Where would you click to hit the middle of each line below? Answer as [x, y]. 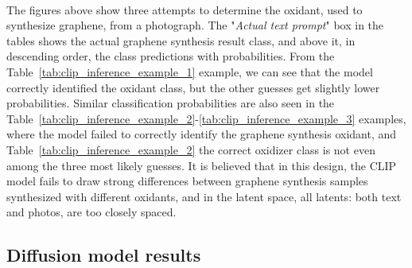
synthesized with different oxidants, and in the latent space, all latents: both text [204, 196]
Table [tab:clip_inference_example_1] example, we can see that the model [190, 71]
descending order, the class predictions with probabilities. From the [171, 56]
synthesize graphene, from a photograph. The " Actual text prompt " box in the [195, 25]
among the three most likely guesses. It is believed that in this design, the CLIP [202, 165]
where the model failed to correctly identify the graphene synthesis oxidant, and [202, 134]
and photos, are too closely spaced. [91, 212]
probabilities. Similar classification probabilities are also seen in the [171, 103]
